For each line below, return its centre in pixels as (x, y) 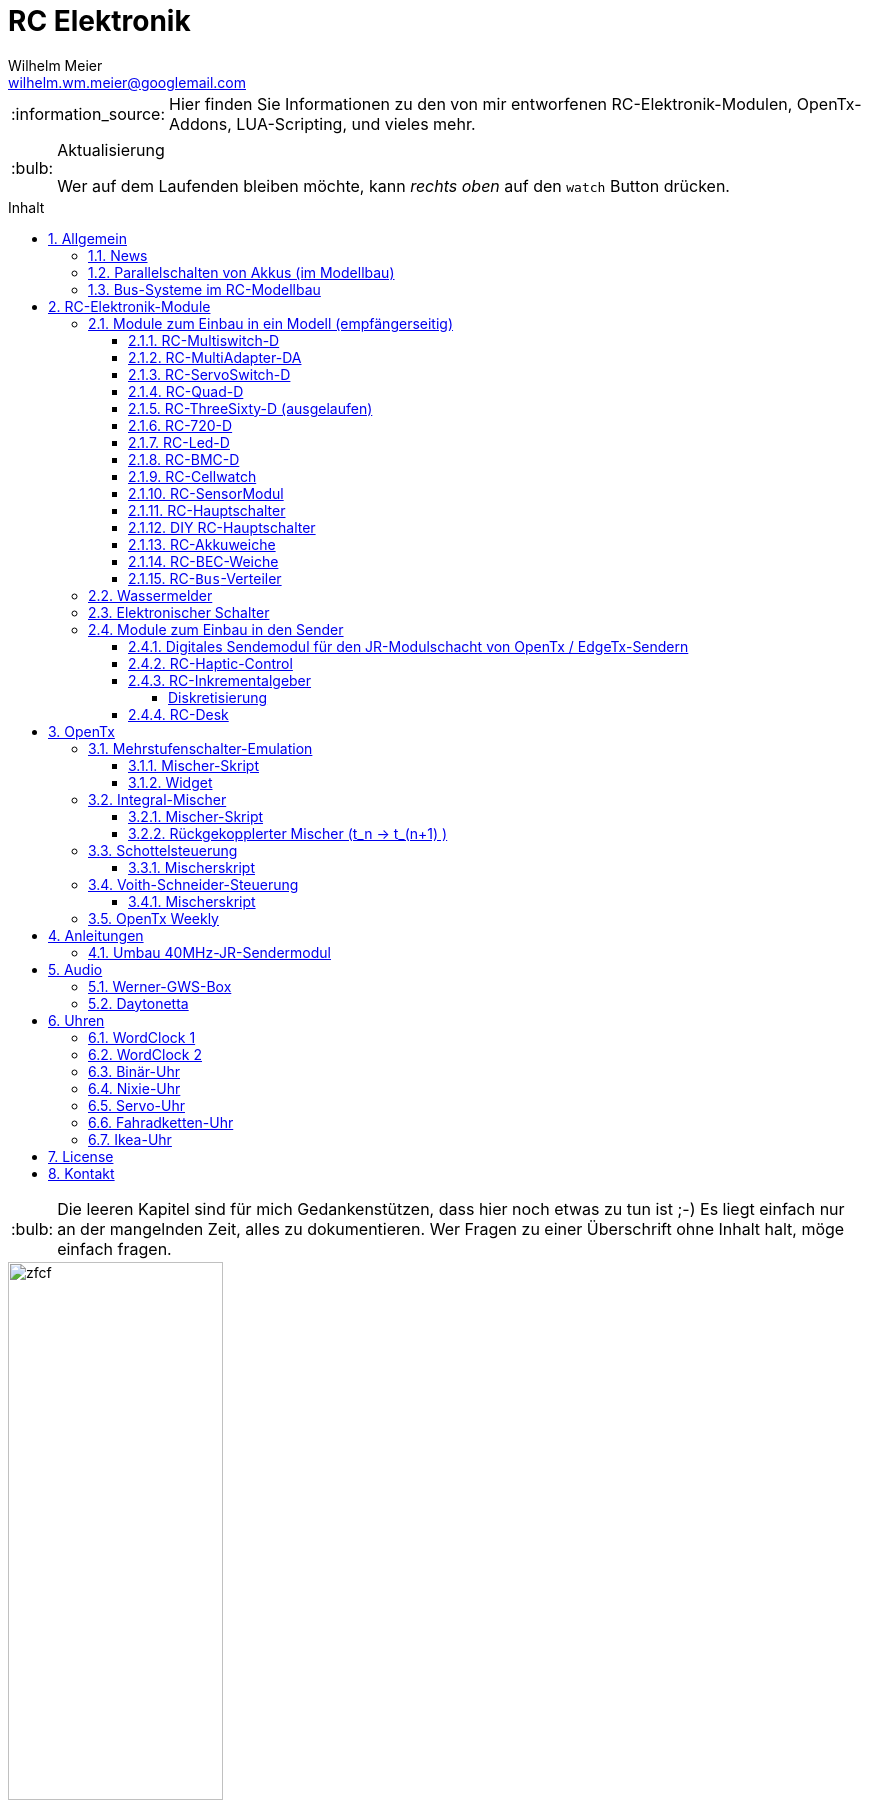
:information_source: (88, 113)
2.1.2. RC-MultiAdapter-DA (215, 357)
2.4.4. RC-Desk (178, 714)
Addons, (200, 123)
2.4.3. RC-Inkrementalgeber (220, 680)
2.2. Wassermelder (150, 595)
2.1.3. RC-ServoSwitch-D (209, 374)
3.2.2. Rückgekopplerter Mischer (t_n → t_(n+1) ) (288, 833)
